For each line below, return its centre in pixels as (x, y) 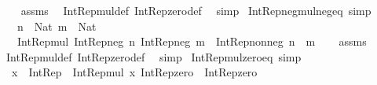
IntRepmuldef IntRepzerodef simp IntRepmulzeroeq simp (154, 56)
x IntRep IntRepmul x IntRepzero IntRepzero (134, 72)
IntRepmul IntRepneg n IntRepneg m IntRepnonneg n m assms (192, 41)
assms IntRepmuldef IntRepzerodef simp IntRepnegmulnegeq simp (196, 10)
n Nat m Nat (57, 26)
